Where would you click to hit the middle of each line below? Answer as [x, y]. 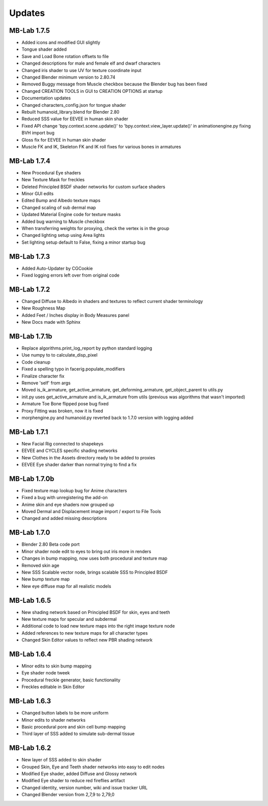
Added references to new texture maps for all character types [85, 633]
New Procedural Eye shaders [51, 173]
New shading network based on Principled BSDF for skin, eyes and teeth [96, 612]
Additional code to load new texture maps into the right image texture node [98, 626]
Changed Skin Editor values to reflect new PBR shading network [87, 640]
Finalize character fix [43, 376]
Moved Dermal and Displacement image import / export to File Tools [91, 512]
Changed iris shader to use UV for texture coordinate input [81, 70]
